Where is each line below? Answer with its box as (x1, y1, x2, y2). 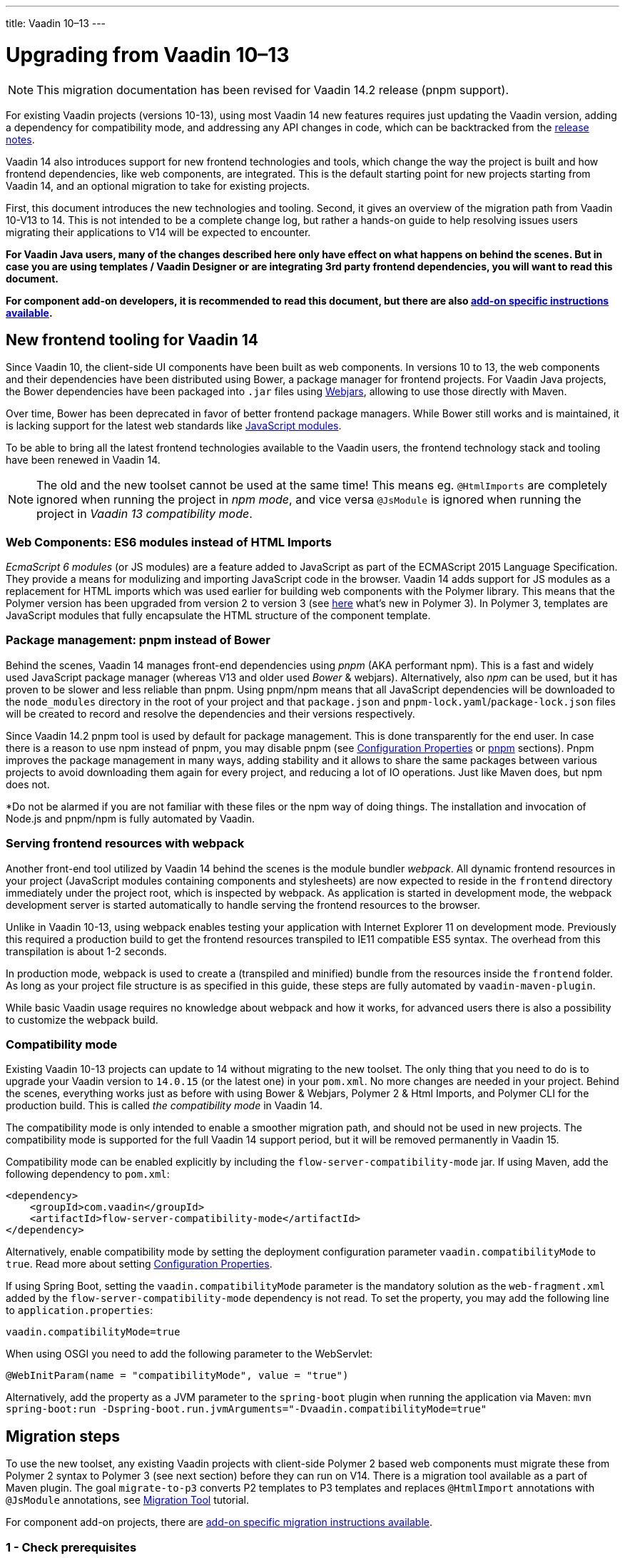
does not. (6, 778, 50, 790)
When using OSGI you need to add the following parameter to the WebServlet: (6, 1348, 373, 1360)
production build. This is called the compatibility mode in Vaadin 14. (6, 1099, 322, 1112)
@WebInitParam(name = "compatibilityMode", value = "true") (6, 1370, 349, 1382)
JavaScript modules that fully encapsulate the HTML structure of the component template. (6, 609, 431, 622)
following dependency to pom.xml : (6, 1168, 170, 1181)
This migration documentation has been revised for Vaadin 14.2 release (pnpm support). (36, 82, 509, 97)
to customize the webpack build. (6, 1013, 158, 1026)
